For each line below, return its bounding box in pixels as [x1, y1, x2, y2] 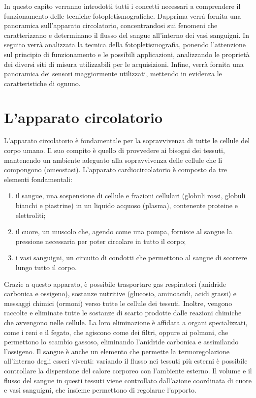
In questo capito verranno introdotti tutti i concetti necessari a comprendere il [4, 1, 241, 11]
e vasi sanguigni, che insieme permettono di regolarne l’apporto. [4, 385, 196, 395]
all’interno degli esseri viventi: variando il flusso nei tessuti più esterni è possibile [4, 356, 248, 366]
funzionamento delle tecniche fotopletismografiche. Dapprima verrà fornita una [4, 10, 241, 21]
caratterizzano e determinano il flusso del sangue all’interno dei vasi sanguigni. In [4, 30, 249, 40]
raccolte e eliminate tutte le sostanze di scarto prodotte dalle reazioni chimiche [4, 307, 242, 318]
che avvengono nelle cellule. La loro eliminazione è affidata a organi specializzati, [4, 317, 248, 327]
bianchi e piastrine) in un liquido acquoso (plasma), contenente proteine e [15, 200, 238, 211]
